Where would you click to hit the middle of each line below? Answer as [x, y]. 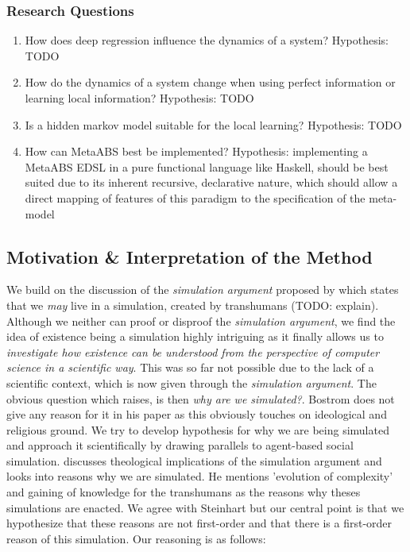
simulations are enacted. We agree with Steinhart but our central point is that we [205, 507]
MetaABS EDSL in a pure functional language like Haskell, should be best [207, 166]
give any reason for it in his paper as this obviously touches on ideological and [197, 414]
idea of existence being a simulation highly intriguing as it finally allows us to [195, 336]
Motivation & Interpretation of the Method [190, 256]
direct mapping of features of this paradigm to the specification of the [195, 197]
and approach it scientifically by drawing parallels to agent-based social [180, 445]
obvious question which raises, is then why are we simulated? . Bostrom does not [201, 398]
